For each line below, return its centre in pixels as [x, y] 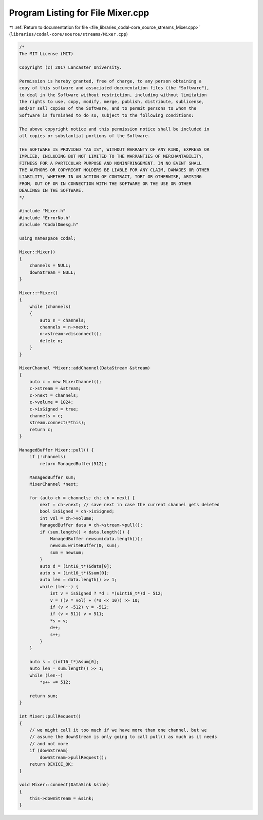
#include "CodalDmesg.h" [49, 225]
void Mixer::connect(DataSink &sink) [64, 785]
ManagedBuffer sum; [53, 477]
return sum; [44, 696]
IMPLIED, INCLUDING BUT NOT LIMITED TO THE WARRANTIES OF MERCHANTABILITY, [112, 156]
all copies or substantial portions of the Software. [85, 136]
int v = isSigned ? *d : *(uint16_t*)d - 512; [106, 594]
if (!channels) [47, 457]
